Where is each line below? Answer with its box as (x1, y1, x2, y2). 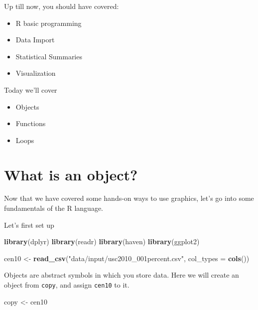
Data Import (15, 34, 55, 45)
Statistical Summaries (15, 51, 82, 61)
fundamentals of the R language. (4, 203, 104, 213)
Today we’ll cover (4, 84, 57, 95)
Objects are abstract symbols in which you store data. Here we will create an (4, 270, 239, 280)
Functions (15, 118, 46, 129)
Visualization (15, 68, 56, 78)
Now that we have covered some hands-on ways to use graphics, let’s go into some (4, 193, 254, 203)
